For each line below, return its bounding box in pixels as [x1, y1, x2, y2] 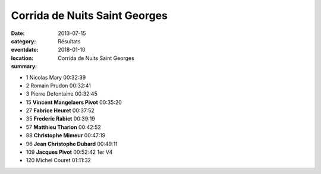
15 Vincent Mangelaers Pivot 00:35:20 [26, 99, 122, 106]
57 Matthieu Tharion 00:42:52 [26, 124, 101, 131]
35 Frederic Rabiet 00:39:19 [26, 115, 95, 122]
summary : [11, 63, 37, 70]
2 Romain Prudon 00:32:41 [26, 82, 92, 89]
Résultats [58, 37, 81, 45]
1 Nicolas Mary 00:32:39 [26, 74, 86, 81]
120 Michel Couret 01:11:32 [26, 157, 92, 164]
